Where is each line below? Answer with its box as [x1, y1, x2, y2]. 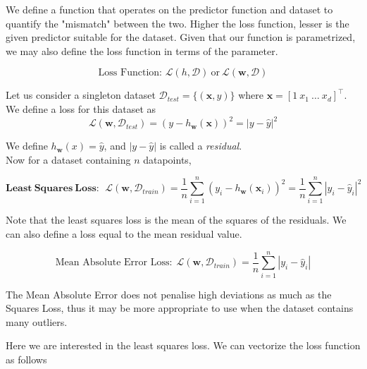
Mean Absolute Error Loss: [55, 258, 173, 268]
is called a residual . [159, 138, 242, 153]
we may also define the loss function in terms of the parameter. [6, 43, 278, 58]
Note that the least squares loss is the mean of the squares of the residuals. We [6, 212, 347, 227]
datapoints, [143, 152, 192, 167]
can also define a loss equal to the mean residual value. [6, 226, 242, 241]
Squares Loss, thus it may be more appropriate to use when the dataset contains [6, 301, 354, 315]
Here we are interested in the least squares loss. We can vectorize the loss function [6, 338, 361, 353]
